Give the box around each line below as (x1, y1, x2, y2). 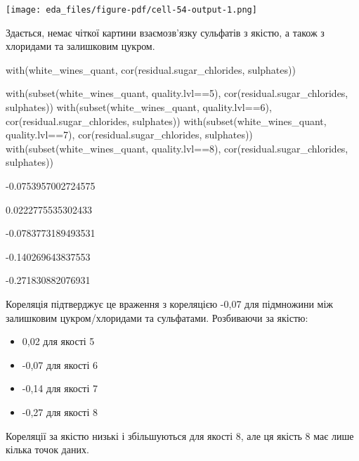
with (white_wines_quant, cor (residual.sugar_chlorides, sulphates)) (6, 62, 296, 77)
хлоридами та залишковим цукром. (6, 39, 155, 53)
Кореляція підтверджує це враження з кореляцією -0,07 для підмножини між (6, 296, 333, 311)
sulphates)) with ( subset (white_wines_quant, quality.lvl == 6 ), (6, 100, 272, 115)
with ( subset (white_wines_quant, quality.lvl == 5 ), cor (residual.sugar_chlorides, (6, 86, 348, 100)
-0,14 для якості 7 (22, 381, 98, 396)
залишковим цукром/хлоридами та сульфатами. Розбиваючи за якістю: (6, 310, 308, 325)
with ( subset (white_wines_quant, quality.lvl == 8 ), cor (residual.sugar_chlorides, (6, 141, 348, 155)
